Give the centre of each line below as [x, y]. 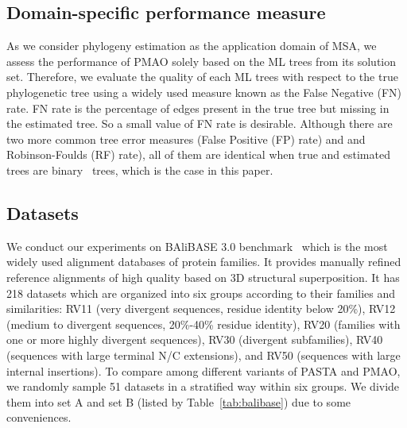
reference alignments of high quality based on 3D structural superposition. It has [203, 277]
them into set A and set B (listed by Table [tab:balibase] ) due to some [179, 401]
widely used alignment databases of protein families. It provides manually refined [204, 262]
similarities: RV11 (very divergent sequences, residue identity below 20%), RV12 [201, 308]
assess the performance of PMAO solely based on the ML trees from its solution [202, 61]
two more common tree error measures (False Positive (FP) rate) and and [186, 139]
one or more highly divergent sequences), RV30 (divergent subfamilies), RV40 [195, 339]
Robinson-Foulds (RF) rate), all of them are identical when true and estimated [198, 154]
